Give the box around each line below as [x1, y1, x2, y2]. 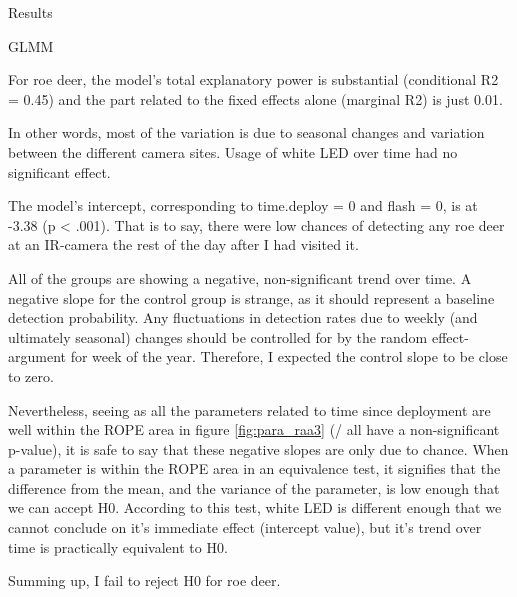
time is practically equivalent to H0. [8, 536, 228, 557]
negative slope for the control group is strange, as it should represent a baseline [8, 287, 495, 308]
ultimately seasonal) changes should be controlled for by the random [8, 326, 428, 347]
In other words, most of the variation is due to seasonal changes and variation [8, 122, 485, 143]
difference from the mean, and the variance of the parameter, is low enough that [8, 477, 500, 498]
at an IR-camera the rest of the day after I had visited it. [8, 234, 359, 255]
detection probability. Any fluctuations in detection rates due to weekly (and [8, 307, 478, 328]
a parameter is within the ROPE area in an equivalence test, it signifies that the [8, 458, 501, 479]
